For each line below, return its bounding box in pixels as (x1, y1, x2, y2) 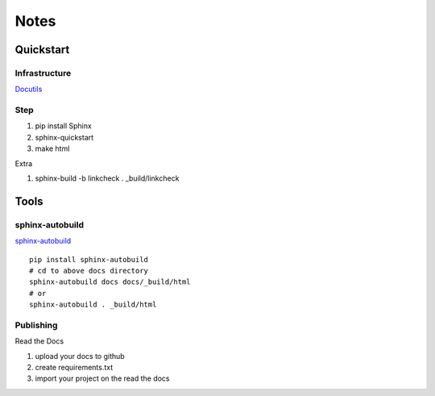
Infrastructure (14, 67, 72, 78)
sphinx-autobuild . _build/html (29, 300, 157, 310)
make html (35, 144, 70, 153)
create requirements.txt (35, 363, 114, 373)
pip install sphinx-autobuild (29, 255, 149, 264)
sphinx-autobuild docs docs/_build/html (29, 277, 191, 286)
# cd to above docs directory (29, 266, 149, 275)
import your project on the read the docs (35, 373, 170, 383)
